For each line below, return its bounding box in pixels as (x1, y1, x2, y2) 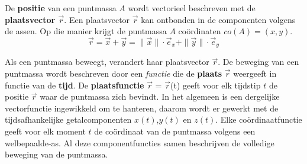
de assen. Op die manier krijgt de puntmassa (5, 25, 167, 37)
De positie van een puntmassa (5, 2, 117, 14)
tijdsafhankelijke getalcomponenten (5, 113, 132, 126)
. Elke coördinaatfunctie (215, 113, 302, 126)
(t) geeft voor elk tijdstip (170, 78, 261, 91)
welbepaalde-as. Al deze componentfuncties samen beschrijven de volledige (5, 136, 274, 149)
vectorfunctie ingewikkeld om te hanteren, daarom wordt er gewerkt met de (5, 101, 279, 114)
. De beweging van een (218, 55, 299, 68)
